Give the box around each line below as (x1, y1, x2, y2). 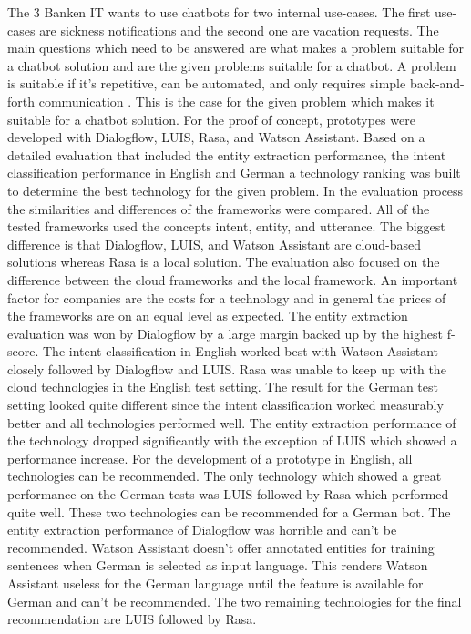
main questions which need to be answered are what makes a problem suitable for (7, 38, 465, 57)
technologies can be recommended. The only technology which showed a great (7, 466, 442, 486)
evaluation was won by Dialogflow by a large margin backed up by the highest (7, 323, 443, 343)
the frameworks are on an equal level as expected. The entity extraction (7, 306, 408, 325)
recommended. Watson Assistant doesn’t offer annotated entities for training (7, 537, 435, 557)
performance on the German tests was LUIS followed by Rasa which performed (7, 485, 449, 504)
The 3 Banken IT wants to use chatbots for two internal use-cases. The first (7, 3, 431, 21)
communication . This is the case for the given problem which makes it (38, 91, 435, 110)
